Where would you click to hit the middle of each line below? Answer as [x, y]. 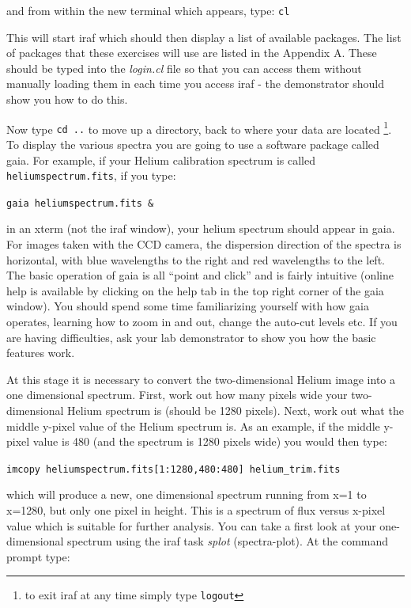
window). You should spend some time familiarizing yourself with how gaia [188, 306]
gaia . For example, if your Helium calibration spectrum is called [161, 160]
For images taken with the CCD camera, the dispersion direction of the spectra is [204, 244]
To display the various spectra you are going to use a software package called [193, 144]
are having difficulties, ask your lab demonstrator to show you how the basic [191, 337]
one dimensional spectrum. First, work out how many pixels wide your [177, 395]
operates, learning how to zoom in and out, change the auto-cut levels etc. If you [202, 321]
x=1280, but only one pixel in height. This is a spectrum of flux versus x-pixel [196, 510]
